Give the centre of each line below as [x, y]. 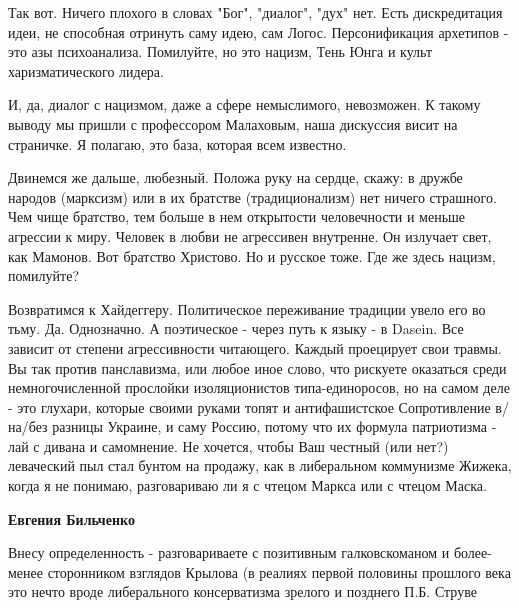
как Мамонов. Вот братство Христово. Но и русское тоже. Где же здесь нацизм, [252, 255]
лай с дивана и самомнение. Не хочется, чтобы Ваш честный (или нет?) [228, 445]
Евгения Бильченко [71, 518]
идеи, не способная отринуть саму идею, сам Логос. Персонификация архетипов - [258, 31]
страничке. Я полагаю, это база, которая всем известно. [177, 143]
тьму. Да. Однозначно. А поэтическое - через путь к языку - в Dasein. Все [236, 328]
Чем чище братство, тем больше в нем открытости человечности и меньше [237, 216]
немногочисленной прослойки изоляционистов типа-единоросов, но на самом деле [259, 387]
